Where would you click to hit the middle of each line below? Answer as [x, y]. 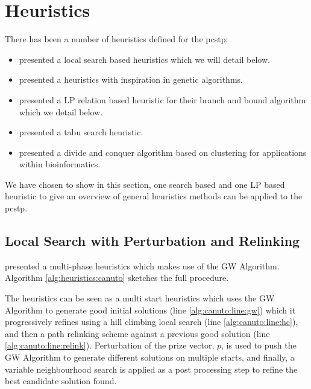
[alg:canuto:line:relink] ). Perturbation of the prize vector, [110, 345]
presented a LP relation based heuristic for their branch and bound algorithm [162, 99]
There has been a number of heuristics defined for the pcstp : [117, 39]
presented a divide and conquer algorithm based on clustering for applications [163, 152]
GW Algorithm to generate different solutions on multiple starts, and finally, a [150, 357]
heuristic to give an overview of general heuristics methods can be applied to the [154, 196]
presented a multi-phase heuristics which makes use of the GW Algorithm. [142, 265]
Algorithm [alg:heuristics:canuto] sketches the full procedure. [117, 278]
